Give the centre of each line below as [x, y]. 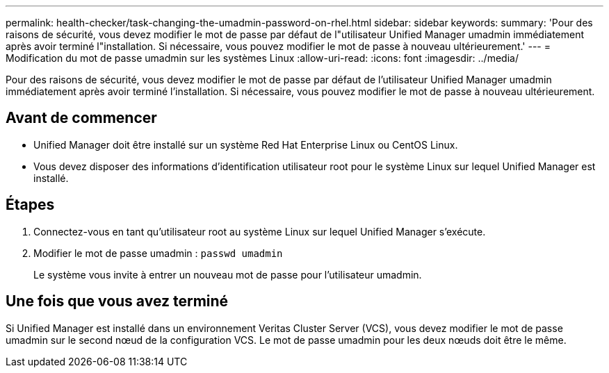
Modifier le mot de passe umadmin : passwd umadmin [158, 253]
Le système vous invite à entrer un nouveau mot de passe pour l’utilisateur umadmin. [228, 274]
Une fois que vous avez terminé [117, 301]
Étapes [30, 205]
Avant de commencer [81, 118]
